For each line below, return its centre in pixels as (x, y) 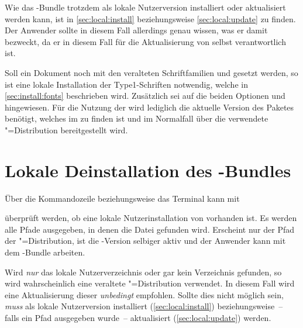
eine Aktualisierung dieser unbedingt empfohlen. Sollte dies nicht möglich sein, (144, 294)
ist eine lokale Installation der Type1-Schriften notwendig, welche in (126, 84)
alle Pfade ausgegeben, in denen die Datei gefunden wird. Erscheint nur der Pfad (150, 229)
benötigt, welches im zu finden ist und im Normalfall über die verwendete (137, 118)
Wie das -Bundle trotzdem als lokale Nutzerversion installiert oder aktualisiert (145, 7)
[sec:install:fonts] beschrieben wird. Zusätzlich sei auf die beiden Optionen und (145, 96)
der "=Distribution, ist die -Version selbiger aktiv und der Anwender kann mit (145, 241)
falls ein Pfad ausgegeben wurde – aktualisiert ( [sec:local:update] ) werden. (138, 317)
